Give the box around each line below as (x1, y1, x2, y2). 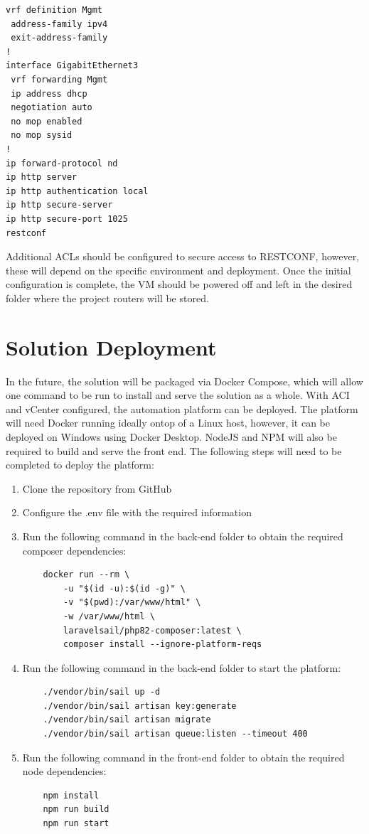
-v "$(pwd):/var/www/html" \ (63, 597, 201, 608)
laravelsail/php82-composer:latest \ (63, 625, 242, 636)
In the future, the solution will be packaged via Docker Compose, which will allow (6, 373, 363, 388)
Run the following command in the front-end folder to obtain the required (22, 749, 345, 764)
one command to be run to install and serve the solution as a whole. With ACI (6, 387, 350, 402)
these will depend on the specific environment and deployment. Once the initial (6, 262, 351, 277)
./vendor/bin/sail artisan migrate (43, 715, 211, 725)
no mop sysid (11, 130, 73, 141)
